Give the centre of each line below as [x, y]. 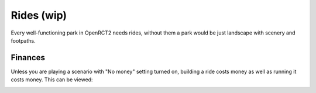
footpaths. [23, 40]
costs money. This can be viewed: [52, 80]
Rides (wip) [39, 15]
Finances [28, 58]
